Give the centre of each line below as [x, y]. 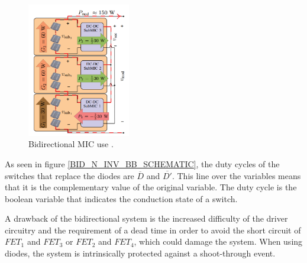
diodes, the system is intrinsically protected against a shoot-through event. [140, 253]
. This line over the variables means [236, 175]
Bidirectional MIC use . [71, 144]
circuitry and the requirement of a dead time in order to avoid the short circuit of [153, 230]
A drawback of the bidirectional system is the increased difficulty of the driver [146, 218]
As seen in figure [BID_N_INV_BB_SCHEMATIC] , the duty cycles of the [142, 163]
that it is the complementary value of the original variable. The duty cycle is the [151, 187]
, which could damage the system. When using [218, 241]
